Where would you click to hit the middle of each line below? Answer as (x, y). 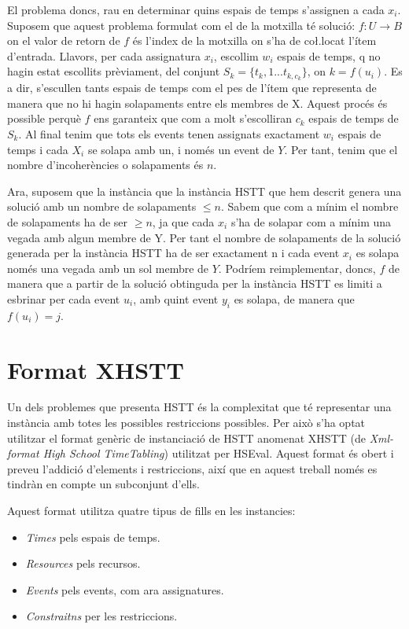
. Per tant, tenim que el (341, 149)
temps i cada (38, 149)
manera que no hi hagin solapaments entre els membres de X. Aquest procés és (197, 103)
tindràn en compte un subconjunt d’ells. (103, 484)
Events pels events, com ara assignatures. (125, 589)
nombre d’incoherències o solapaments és (105, 165)
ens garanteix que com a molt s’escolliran (193, 118)
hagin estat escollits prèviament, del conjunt (114, 71)
